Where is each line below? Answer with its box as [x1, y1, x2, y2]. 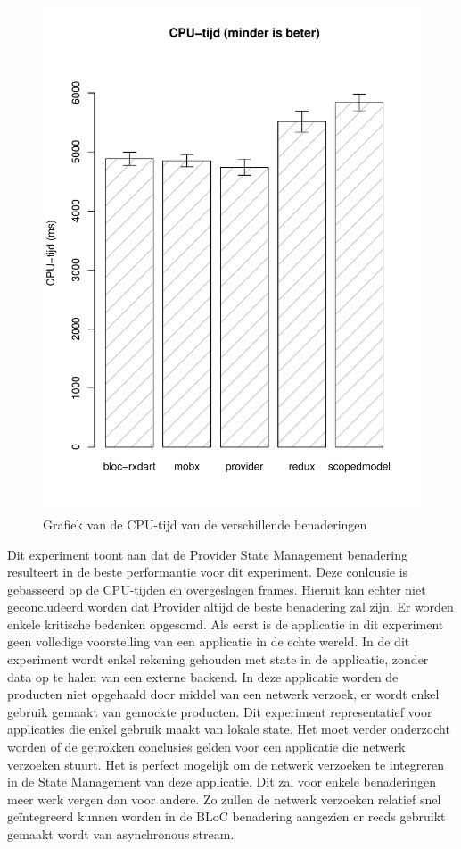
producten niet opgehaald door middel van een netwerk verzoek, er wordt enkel [7, 685, 440, 703]
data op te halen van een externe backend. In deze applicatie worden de [7, 667, 399, 686]
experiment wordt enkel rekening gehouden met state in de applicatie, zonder [7, 650, 429, 669]
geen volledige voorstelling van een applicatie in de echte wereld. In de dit [7, 632, 410, 651]
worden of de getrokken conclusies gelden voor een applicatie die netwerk [7, 737, 406, 756]
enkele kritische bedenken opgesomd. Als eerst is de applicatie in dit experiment [7, 614, 444, 633]
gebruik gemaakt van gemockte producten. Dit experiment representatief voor [7, 702, 432, 720]
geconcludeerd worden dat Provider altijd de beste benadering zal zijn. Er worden [7, 597, 454, 616]
